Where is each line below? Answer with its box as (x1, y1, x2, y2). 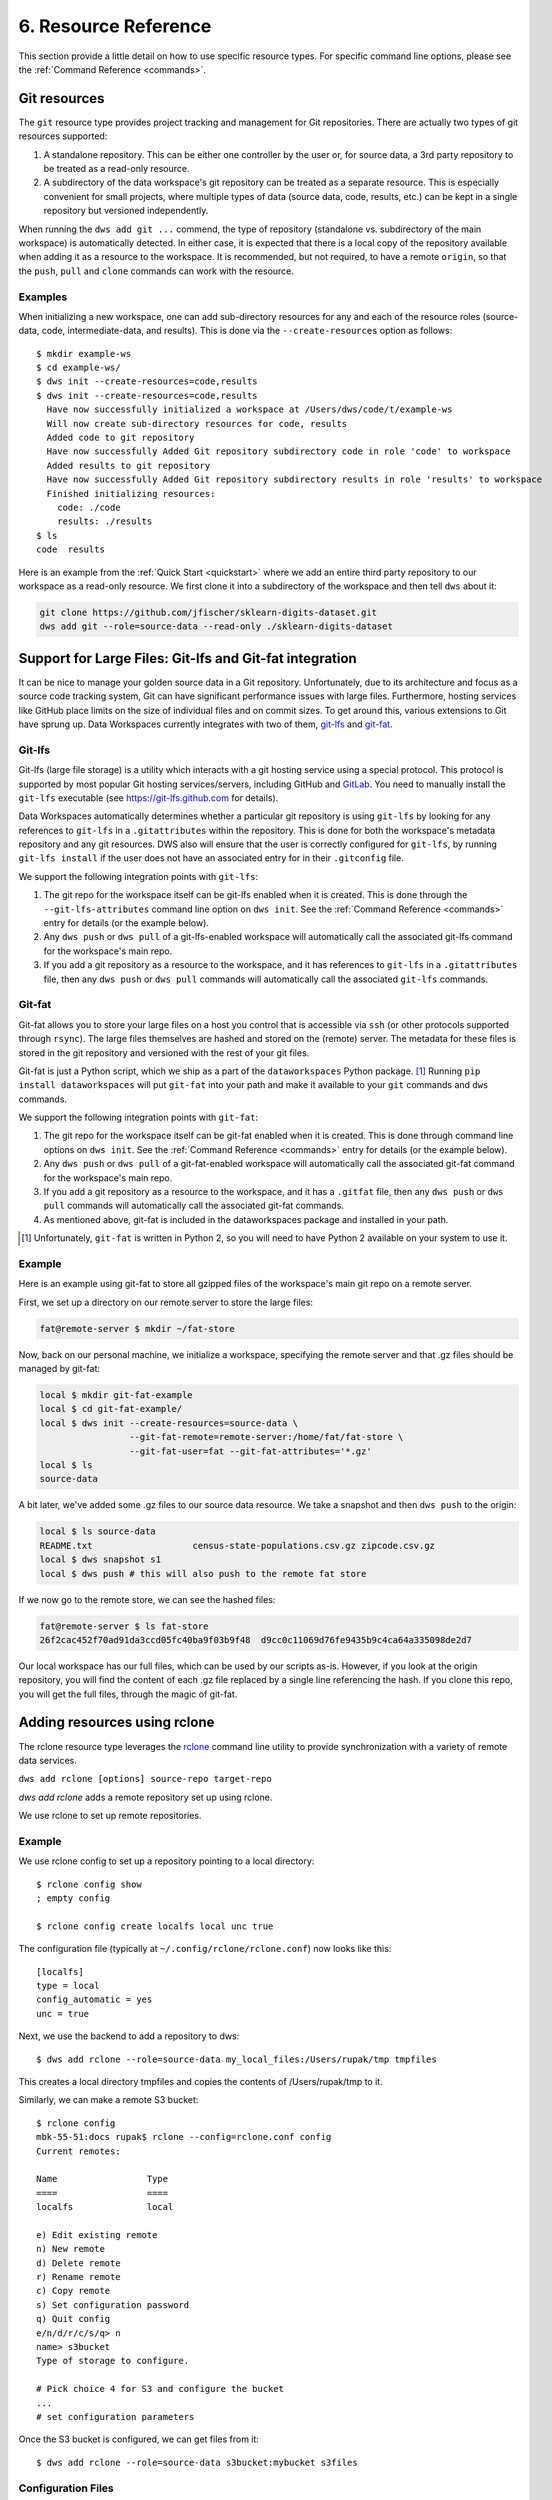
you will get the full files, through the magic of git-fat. (18, 1688, 238, 1700)
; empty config (36, 1893, 111, 1904)
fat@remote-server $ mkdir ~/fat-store (39, 1323, 235, 1334)
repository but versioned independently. (43, 205, 209, 217)
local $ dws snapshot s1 (39, 1554, 162, 1565)
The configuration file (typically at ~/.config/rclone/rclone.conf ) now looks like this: (18, 1943, 392, 1955)
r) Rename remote (36, 2271, 121, 2283)
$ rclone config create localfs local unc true (36, 1920, 274, 1932)
